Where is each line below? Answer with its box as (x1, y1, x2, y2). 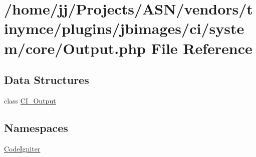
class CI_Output (4, 95, 56, 105)
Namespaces (4, 119, 68, 135)
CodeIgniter (4, 143, 41, 153)
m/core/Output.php (4, 37, 146, 58)
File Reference (151, 37, 252, 58)
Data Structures (4, 72, 89, 87)
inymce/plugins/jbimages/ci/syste (4, 18, 244, 38)
